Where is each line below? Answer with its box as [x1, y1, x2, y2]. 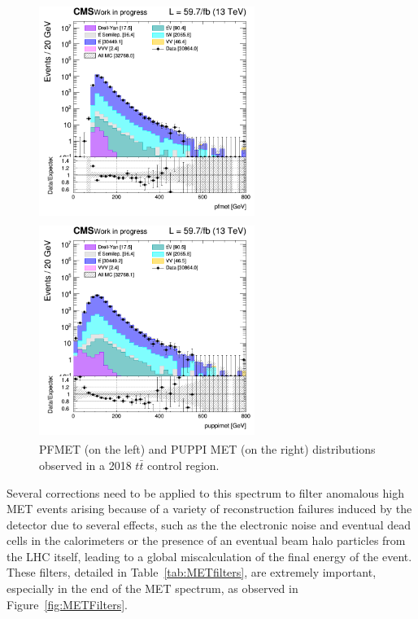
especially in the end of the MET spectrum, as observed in [7, 580, 298, 597]
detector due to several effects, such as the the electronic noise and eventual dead [7, 516, 411, 533]
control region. [147, 456, 220, 473]
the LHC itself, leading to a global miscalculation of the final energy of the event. [7, 547, 412, 564]
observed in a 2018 [39, 456, 132, 473]
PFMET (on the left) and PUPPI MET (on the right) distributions [39, 441, 376, 458]
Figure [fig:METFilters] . [7, 595, 128, 612]
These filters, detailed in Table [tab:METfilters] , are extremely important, [7, 564, 377, 581]
